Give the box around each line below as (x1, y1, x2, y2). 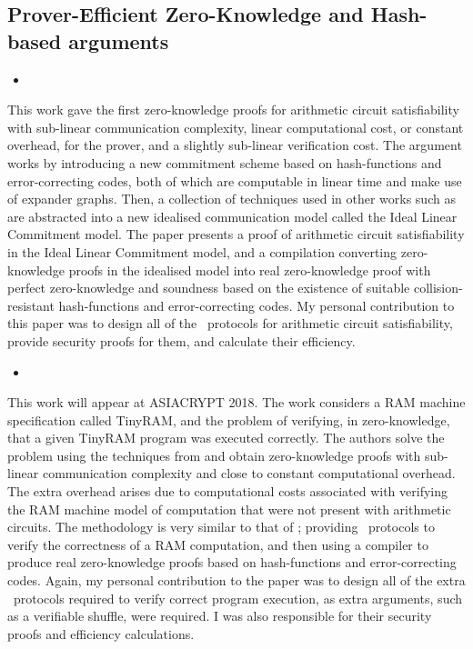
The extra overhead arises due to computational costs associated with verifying (7, 482, 448, 501)
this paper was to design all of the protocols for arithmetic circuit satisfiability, (7, 314, 453, 333)
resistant (7, 295, 55, 315)
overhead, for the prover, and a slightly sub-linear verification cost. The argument (7, 135, 462, 155)
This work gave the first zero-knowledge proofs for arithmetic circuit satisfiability (7, 100, 459, 119)
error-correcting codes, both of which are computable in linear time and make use (7, 171, 462, 190)
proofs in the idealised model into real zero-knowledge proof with (68, 260, 431, 279)
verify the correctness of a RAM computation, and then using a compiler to (7, 534, 428, 554)
